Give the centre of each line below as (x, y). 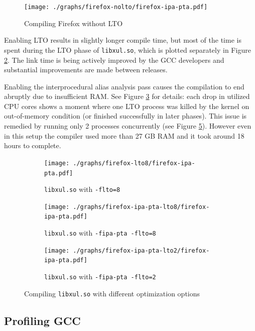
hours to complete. (33, 145)
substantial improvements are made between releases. (86, 70)
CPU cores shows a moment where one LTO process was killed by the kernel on (127, 106)
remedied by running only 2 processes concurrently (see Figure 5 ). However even (128, 126)
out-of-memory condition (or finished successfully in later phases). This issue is (125, 116)
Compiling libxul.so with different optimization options (112, 293)
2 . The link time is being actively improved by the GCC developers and (114, 60)
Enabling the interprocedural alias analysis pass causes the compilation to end (124, 86)
